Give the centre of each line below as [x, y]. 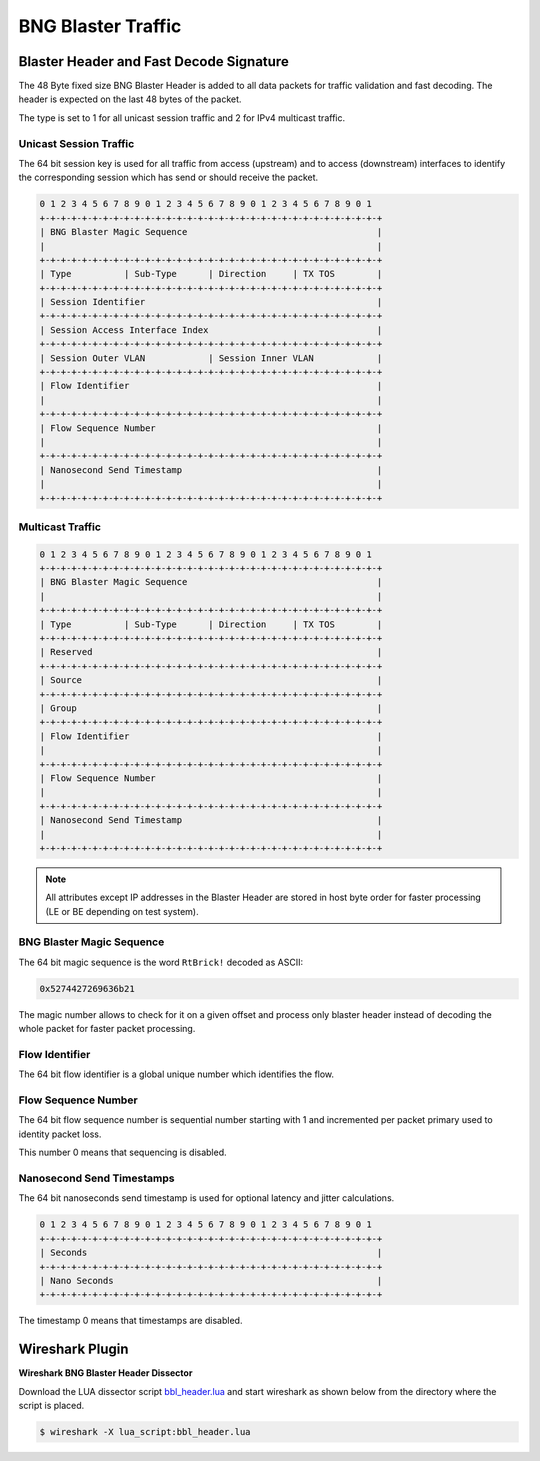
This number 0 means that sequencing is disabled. [122, 1152]
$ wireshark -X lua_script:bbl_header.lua [145, 1431]
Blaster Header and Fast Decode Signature [153, 61]
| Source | [211, 680]
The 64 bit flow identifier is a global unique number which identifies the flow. [176, 1074]
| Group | [211, 708]
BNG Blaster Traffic [100, 26]
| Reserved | [211, 652]
